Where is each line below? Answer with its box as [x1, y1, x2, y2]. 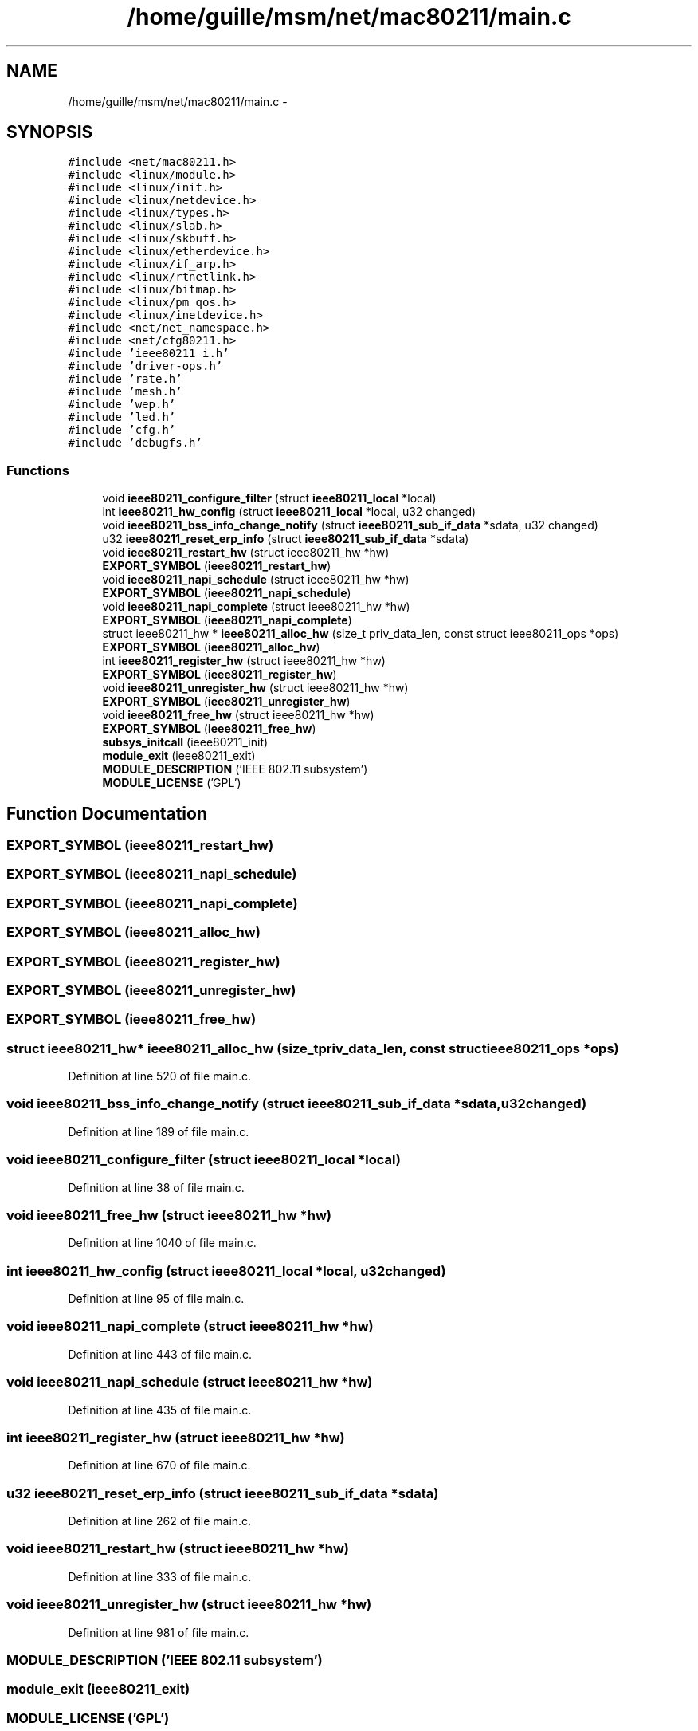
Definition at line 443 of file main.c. [68, 1347, 253, 1361]
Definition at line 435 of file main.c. [68, 1403, 252, 1417]
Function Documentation [6, 803, 207, 824]
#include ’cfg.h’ [68, 423, 176, 437]
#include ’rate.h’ [68, 372, 182, 386]
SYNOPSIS [6, 122, 93, 143]
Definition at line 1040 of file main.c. [68, 1236, 257, 1250]
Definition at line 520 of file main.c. [68, 1069, 252, 1084]
